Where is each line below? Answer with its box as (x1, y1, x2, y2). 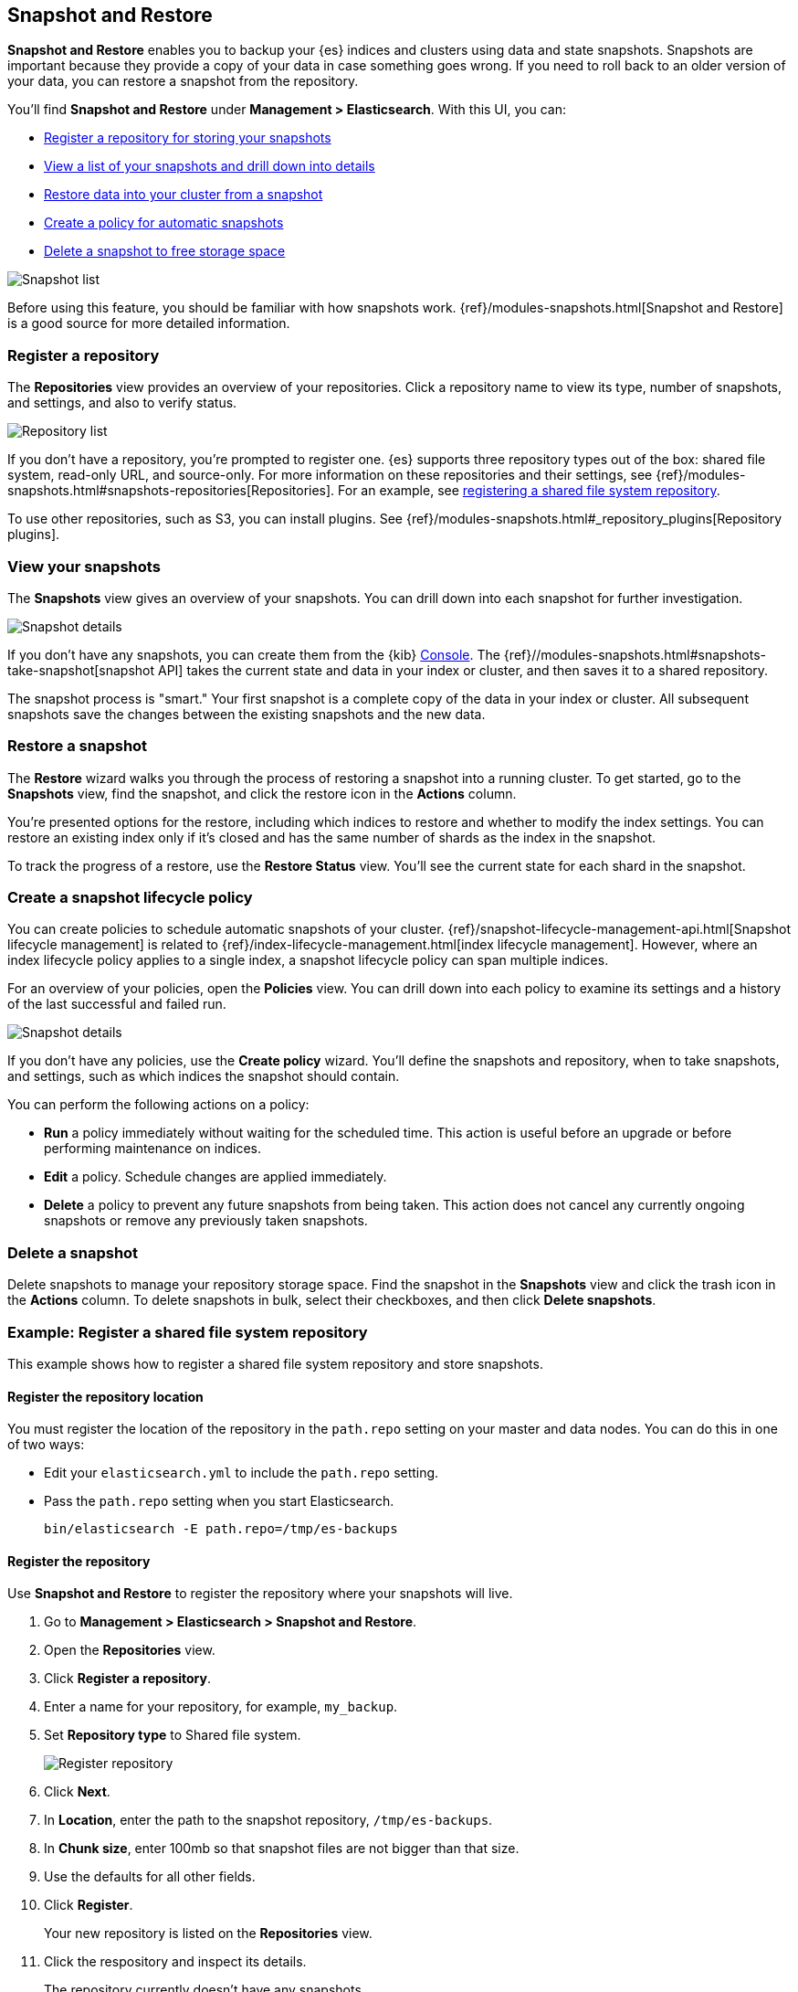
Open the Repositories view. (44, 1642, 215, 1658)
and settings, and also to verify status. (7, 395, 237, 411)
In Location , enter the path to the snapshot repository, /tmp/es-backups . (44, 1812, 493, 1828)
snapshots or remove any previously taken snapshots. (44, 1213, 368, 1229)
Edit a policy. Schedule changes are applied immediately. (44, 1169, 387, 1185)
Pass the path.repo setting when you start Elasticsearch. (44, 1493, 394, 1510)
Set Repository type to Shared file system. (44, 1727, 301, 1743)
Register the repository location (7, 1388, 204, 1404)
